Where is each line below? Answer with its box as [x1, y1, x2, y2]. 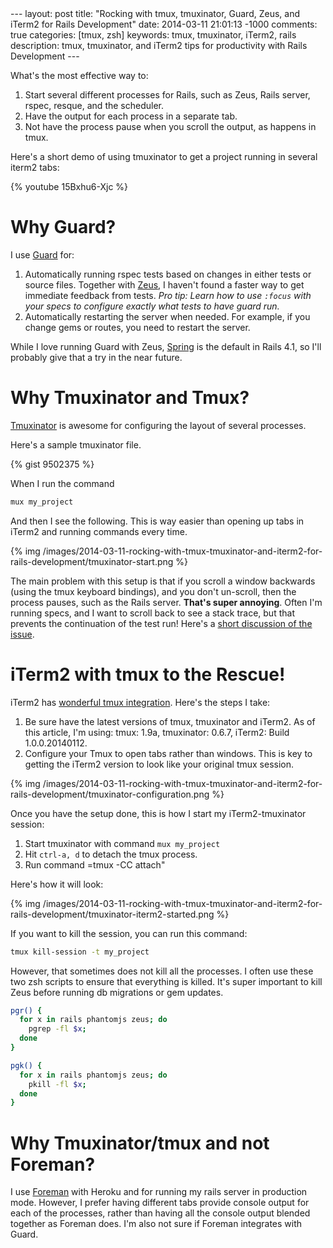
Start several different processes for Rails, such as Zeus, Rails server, [24, 89, 311, 101]
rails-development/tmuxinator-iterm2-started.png [10, 908, 215, 920]
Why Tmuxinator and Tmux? [10, 387, 250, 409]
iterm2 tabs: [10, 162, 60, 173]
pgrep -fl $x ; [28, 1024, 87, 1034]
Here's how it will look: [10, 878, 104, 890]
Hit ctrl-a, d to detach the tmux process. [24, 848, 198, 860]
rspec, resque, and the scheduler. [24, 100, 164, 111]
